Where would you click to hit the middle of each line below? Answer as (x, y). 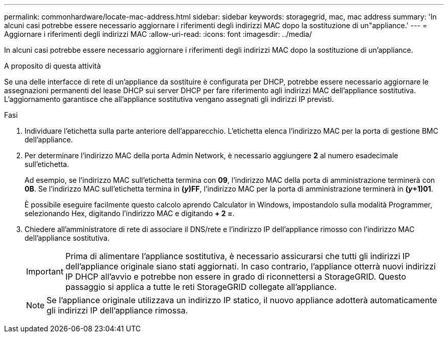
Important (45, 271)
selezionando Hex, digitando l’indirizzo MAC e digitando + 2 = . (130, 213)
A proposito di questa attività (53, 66)
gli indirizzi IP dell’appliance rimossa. (117, 310)
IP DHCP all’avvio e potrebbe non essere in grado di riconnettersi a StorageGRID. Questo (236, 277)
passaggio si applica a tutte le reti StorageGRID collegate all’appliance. (201, 287)
